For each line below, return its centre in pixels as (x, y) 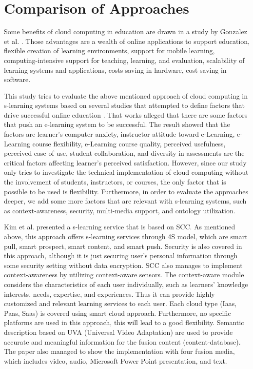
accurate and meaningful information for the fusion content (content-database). (122, 341)
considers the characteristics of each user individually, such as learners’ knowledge (126, 284)
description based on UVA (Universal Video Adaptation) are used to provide (118, 332)
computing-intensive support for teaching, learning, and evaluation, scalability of (124, 60)
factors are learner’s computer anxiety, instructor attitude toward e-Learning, (119, 134)
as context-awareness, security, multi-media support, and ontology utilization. (120, 210)
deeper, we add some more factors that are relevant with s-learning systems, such (125, 201)
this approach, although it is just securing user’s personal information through (121, 256)
